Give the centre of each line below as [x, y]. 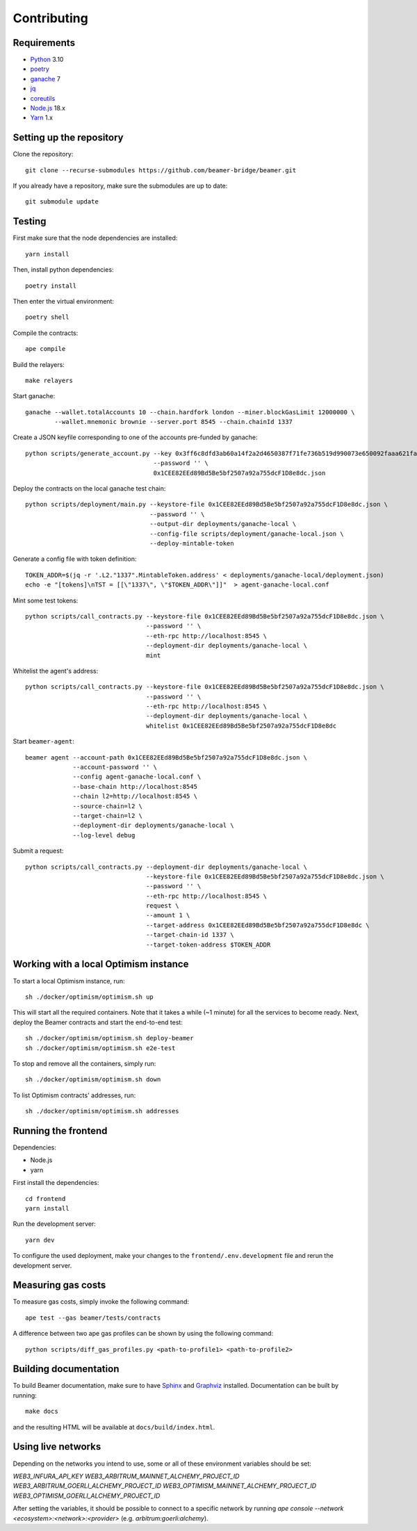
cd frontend [46, 1198]
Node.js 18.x [48, 108]
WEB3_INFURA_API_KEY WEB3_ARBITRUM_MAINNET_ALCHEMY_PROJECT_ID [126, 1476]
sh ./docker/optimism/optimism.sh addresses [103, 1111]
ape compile [46, 349]
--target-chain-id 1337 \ [190, 935]
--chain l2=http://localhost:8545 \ [135, 796]
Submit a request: [38, 851]
